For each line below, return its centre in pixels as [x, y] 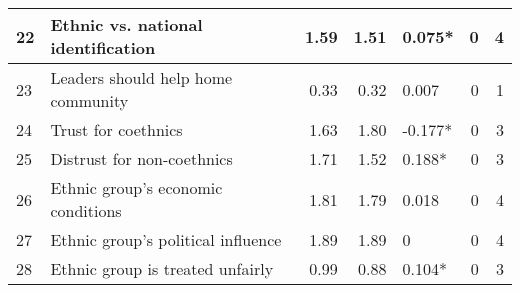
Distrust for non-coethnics [141, 158]
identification [103, 47]
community [89, 100]
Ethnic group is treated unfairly [162, 268]
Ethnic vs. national [126, 24]
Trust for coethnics [116, 129]
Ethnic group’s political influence [166, 239]
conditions [86, 210]
